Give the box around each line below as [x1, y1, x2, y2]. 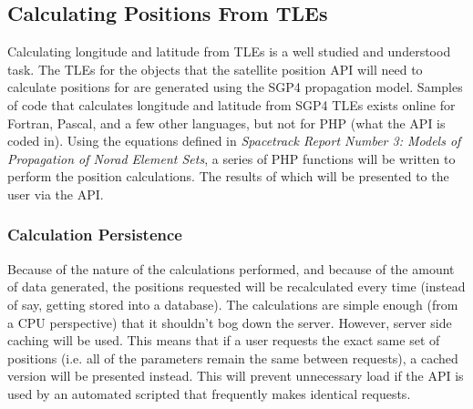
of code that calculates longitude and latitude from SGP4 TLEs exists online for [7, 95, 456, 114]
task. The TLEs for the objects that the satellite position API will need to [7, 59, 423, 78]
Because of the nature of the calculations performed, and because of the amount [7, 259, 455, 278]
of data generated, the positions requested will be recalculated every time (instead [7, 277, 466, 296]
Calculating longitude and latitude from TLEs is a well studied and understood [7, 42, 451, 61]
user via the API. [7, 184, 104, 203]
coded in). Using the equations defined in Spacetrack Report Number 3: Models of [7, 131, 461, 150]
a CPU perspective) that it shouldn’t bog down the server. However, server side [7, 312, 452, 332]
